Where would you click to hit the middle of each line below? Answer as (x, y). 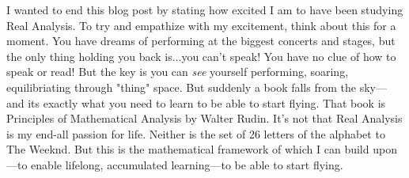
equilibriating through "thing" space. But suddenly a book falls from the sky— (197, 87)
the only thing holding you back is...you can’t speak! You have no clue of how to (201, 56)
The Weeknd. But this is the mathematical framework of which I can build (188, 149)
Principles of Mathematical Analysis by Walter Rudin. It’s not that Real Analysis (204, 118)
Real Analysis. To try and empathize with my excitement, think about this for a (201, 25)
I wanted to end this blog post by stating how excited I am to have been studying (205, 9)
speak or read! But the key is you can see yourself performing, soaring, (178, 72)
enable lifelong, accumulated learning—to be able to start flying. (187, 164)
